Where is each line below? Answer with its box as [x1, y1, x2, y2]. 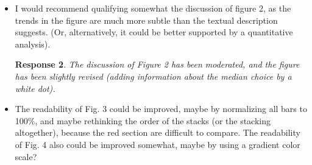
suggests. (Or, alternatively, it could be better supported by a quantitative [15, 26, 293, 38]
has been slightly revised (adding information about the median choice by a [15, 69, 292, 82]
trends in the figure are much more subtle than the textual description [15, 13, 278, 26]
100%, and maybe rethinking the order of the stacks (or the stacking [15, 114, 271, 127]
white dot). [15, 82, 55, 94]
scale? [15, 150, 37, 163]
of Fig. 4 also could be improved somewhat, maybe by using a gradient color [15, 138, 300, 150]
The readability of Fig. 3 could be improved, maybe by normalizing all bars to [15, 102, 307, 115]
